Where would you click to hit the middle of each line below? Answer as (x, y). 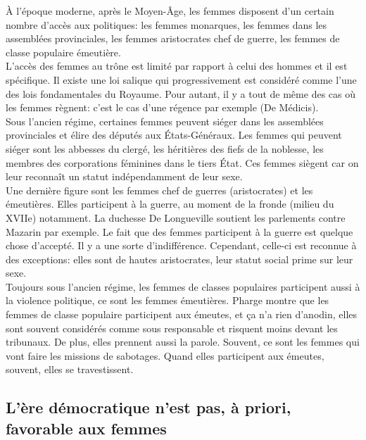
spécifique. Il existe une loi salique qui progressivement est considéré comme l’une (181, 79)
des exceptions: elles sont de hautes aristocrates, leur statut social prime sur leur (179, 259)
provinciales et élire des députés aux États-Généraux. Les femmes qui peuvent (174, 135)
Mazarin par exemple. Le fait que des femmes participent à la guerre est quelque (179, 231)
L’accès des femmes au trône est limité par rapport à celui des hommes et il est (177, 66)
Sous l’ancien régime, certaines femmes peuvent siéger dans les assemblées (165, 121)
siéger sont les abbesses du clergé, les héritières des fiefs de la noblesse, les (165, 148)
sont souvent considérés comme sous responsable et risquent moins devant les (172, 328)
